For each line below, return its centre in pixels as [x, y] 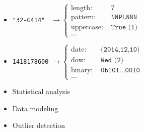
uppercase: [87, 28]
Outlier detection [39, 125]
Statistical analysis [41, 91]
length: [82, 8]
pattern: [84, 17]
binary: [82, 70]
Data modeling [35, 108]
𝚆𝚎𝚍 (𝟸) [112, 60]
